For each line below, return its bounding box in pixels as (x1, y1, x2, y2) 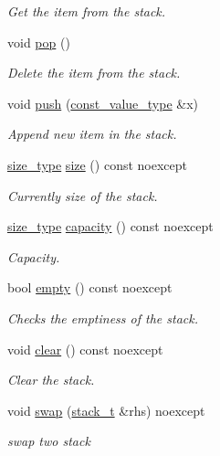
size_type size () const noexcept (7, 154, 187, 174)
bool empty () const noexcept (7, 278, 173, 297)
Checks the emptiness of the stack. (7, 308, 198, 327)
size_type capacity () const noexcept (7, 217, 214, 236)
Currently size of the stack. (7, 186, 158, 205)
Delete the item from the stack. (7, 63, 181, 82)
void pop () (7, 32, 70, 51)
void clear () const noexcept (7, 339, 163, 358)
